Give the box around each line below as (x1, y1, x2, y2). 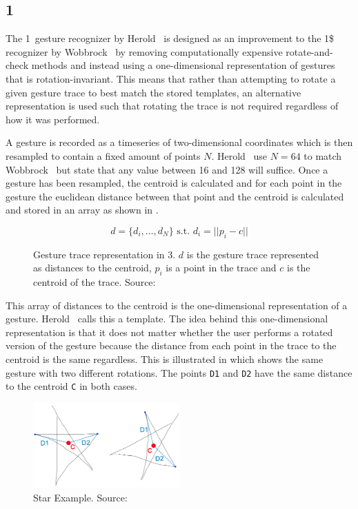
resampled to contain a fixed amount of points (6, 148, 201, 163)
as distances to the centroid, (33, 260, 152, 275)
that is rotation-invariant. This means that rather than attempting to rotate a (6, 71, 336, 85)
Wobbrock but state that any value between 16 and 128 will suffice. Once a (6, 162, 328, 176)
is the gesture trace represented (186, 247, 319, 261)
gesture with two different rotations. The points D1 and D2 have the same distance (6, 365, 352, 380)
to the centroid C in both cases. (6, 379, 137, 393)
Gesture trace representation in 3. (33, 247, 176, 261)
